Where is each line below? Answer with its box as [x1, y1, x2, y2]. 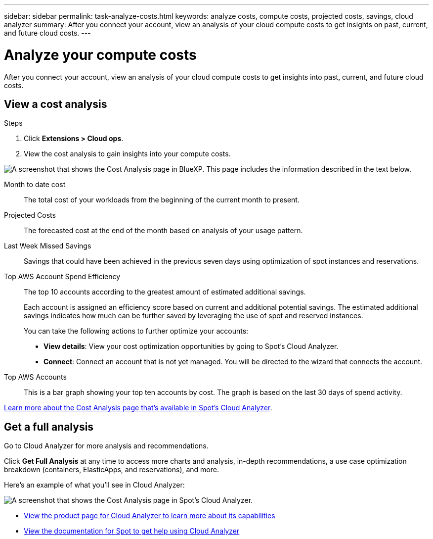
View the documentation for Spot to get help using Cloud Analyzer [24, 527, 240, 536]
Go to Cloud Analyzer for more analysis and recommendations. [4, 441, 209, 450]
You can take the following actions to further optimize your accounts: [24, 327, 249, 336]
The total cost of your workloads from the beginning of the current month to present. [24, 196, 300, 204]
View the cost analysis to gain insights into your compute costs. [24, 149, 231, 158]
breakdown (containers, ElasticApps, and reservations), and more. [4, 465, 219, 474]
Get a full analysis [4, 420, 94, 433]
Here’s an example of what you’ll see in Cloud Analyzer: [4, 481, 185, 490]
